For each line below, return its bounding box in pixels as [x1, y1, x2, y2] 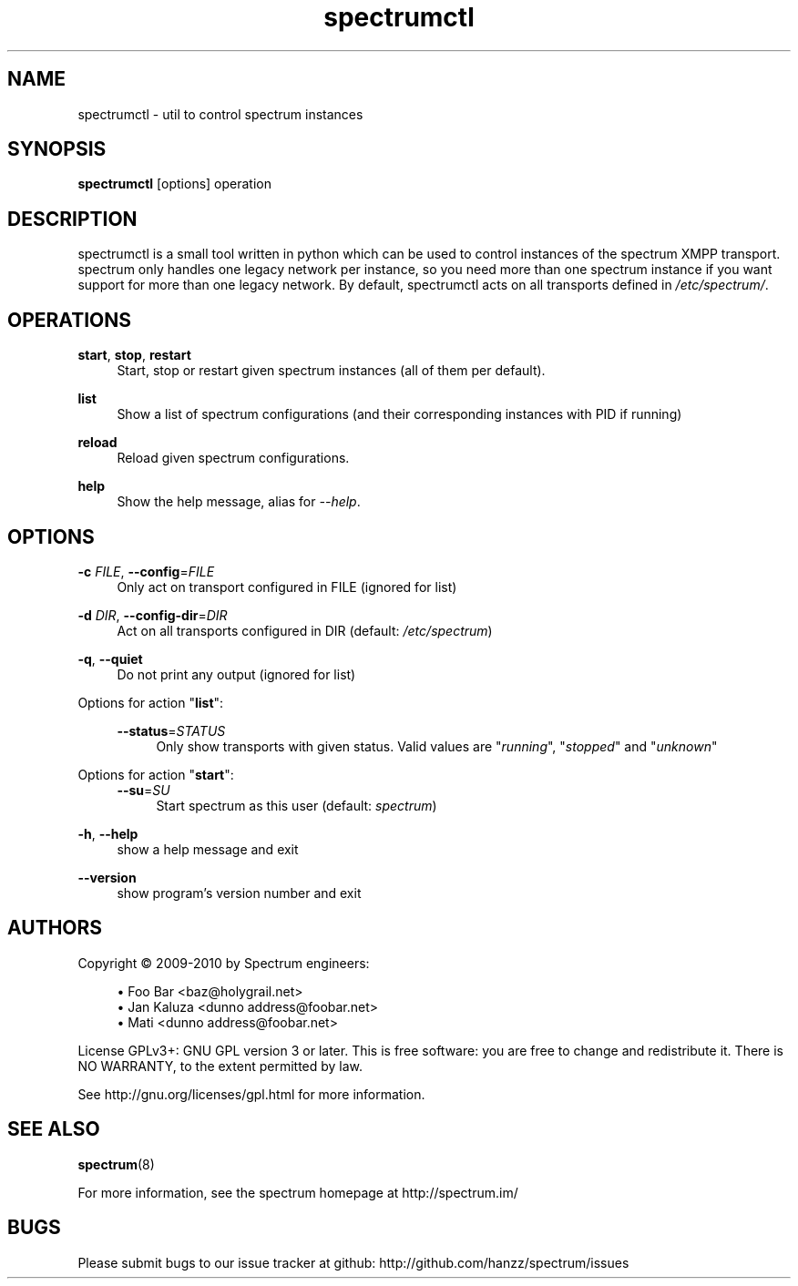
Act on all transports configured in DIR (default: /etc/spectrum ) [117, 622, 493, 638]
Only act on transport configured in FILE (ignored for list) [117, 578, 457, 595]
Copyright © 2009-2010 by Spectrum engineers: [77, 954, 370, 971]
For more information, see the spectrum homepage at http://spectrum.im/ [77, 1184, 518, 1200]
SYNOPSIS [7, 138, 107, 161]
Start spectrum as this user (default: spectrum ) [156, 797, 437, 813]
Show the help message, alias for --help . [117, 494, 361, 510]
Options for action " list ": [77, 694, 224, 710]
